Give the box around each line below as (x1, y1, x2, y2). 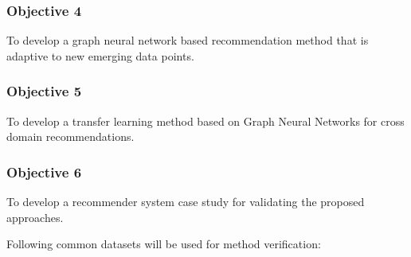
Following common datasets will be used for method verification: (6, 236, 321, 252)
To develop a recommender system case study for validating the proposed (6, 193, 365, 210)
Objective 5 (6, 81, 82, 101)
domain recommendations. (6, 128, 135, 145)
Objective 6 (6, 162, 82, 181)
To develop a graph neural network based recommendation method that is (6, 32, 369, 49)
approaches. (6, 208, 64, 225)
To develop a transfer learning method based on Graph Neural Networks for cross (6, 112, 405, 129)
